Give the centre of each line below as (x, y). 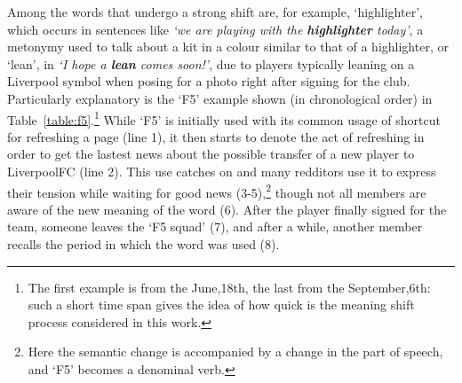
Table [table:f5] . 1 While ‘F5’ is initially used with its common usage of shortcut (224, 118)
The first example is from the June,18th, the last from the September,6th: (229, 287)
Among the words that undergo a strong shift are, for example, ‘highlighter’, (215, 12)
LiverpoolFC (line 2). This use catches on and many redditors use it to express (222, 171)
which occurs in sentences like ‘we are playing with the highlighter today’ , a (215, 29)
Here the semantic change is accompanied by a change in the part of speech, (235, 352)
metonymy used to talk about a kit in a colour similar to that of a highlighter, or (228, 47)
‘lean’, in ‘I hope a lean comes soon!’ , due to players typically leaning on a (211, 63)
